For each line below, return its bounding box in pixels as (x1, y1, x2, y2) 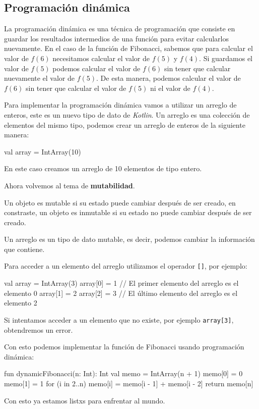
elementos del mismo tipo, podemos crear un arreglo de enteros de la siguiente (4, 119, 245, 130)
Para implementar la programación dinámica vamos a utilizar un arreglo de (4, 99, 237, 110)
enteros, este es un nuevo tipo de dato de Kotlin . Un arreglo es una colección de (4, 109, 250, 120)
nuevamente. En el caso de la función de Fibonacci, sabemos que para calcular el (4, 43, 253, 54)
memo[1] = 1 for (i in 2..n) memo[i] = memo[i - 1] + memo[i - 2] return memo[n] (4, 378, 253, 388)
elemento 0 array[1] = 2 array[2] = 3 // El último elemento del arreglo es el (4, 287, 238, 298)
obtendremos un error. (4, 324, 73, 335)
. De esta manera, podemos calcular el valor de (96, 73, 241, 83)
